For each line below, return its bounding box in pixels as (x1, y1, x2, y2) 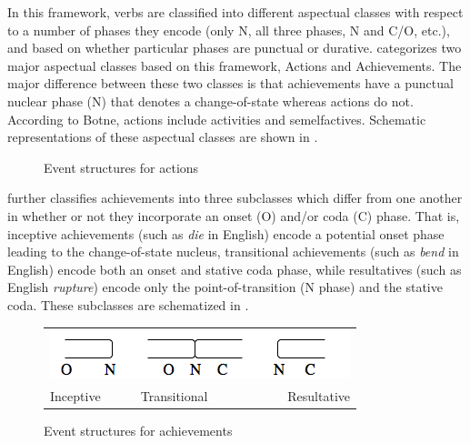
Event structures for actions (44, 157, 199, 176)
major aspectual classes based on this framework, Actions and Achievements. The (7, 55, 462, 75)
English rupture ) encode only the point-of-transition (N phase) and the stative (7, 277, 443, 297)
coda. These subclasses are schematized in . (7, 295, 249, 314)
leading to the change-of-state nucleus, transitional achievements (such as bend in (7, 242, 459, 261)
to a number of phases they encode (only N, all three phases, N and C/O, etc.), (7, 20, 450, 39)
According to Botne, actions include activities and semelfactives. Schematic (7, 109, 426, 128)
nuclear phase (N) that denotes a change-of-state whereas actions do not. (7, 91, 414, 110)
